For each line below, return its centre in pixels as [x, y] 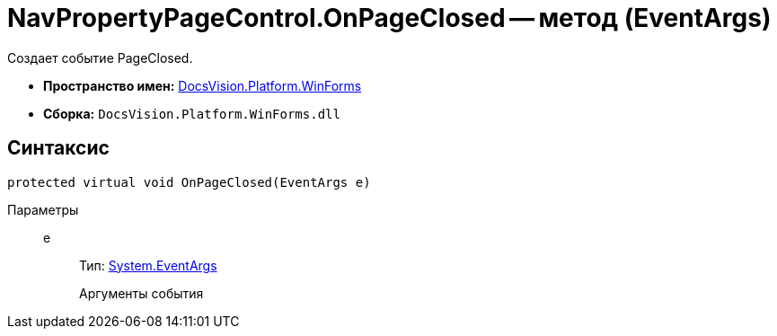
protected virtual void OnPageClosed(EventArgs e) [189, 182]
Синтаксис [58, 148]
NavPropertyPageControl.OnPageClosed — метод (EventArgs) [389, 18]
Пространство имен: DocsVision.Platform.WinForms [203, 85]
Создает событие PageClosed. [100, 57]
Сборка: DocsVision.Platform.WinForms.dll [192, 113]
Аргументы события [141, 293]
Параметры [43, 209]
